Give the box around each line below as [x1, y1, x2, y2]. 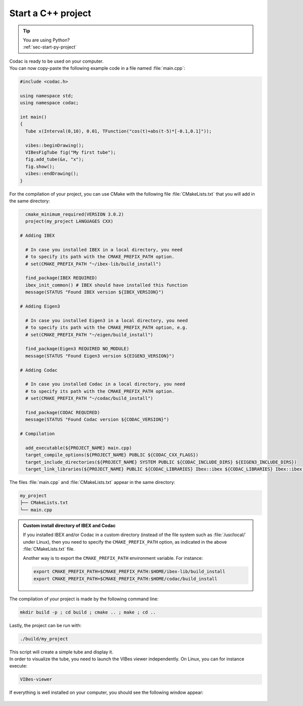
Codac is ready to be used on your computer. [9, 58, 104, 64]
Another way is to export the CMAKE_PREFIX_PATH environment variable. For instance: [23, 555, 203, 561]
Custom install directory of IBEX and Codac [23, 522, 116, 528]
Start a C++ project [9, 8, 91, 19]
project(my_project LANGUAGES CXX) [25, 218, 114, 225]
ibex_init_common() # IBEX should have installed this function [25, 282, 188, 288]
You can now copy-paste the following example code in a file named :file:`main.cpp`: [9, 65, 185, 71]
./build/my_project [20, 636, 68, 642]
